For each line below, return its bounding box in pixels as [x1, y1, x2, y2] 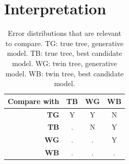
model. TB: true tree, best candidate [7, 48, 122, 58]
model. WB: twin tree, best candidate [5, 68, 124, 78]
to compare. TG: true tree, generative [5, 37, 124, 48]
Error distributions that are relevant [8, 28, 121, 38]
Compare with [8, 95, 59, 106]
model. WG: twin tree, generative [12, 57, 117, 68]
